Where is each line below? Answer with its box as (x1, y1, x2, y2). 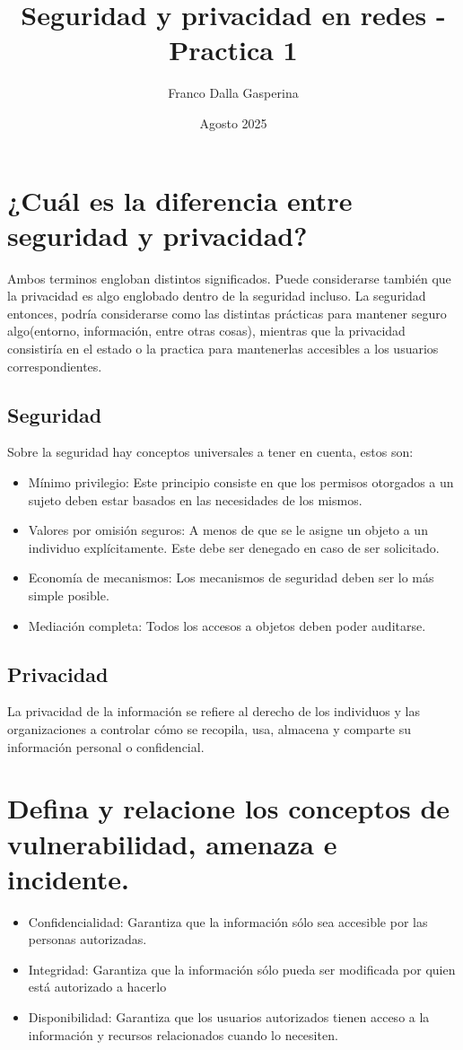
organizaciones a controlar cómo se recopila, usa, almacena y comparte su (7, 719, 412, 738)
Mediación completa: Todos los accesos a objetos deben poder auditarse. (28, 616, 426, 634)
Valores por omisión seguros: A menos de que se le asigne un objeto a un (28, 521, 428, 539)
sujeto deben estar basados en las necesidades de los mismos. (28, 490, 363, 509)
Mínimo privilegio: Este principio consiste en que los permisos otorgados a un (28, 472, 454, 491)
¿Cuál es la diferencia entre (7, 181, 353, 218)
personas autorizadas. (28, 930, 147, 949)
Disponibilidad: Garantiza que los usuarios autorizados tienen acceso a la (28, 1008, 430, 1026)
